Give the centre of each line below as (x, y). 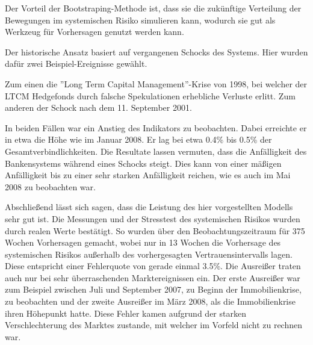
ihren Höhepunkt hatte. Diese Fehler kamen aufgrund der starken (126, 313)
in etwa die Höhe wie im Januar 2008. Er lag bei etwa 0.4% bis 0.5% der (138, 139)
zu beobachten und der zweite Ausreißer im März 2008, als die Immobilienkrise (150, 301)
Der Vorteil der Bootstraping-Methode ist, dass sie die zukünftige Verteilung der (153, 8)
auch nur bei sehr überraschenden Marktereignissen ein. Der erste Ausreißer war (153, 277)
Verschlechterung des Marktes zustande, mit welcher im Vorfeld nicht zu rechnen (154, 325)
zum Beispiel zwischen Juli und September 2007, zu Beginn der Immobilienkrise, (153, 289)
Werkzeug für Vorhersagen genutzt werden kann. (95, 32)
